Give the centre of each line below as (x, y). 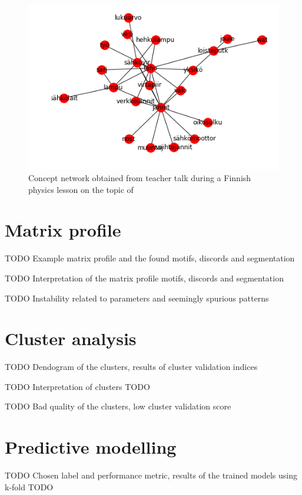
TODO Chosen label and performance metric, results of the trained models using (151, 475)
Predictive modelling (91, 447)
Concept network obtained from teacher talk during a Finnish (140, 178)
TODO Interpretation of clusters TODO (77, 386)
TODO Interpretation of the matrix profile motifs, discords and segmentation (144, 278)
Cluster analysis (71, 338)
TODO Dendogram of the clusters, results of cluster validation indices (131, 367)
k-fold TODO (29, 486)
